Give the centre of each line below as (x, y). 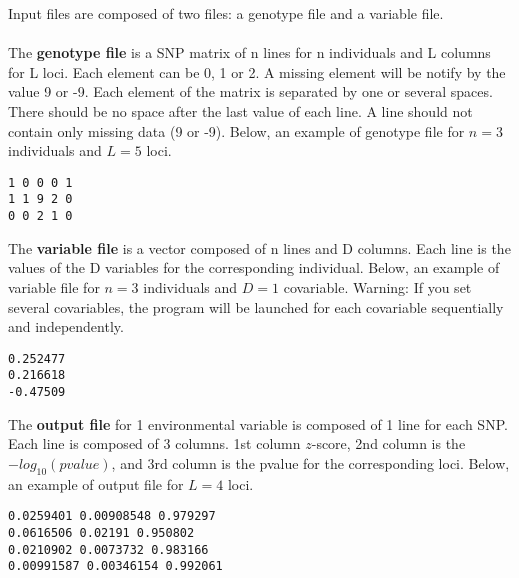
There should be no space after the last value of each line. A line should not (240, 110)
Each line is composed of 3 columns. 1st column (154, 443)
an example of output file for (96, 483)
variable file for (54, 286)
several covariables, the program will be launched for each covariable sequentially (256, 306)
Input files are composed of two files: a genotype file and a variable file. (226, 13)
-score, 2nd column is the (388, 443)
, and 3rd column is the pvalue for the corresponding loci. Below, (310, 462)
